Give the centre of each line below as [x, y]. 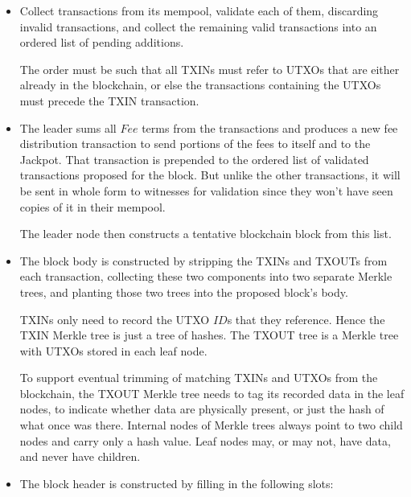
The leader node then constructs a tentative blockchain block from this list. [205, 234]
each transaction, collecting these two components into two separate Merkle [206, 276]
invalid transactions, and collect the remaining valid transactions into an [198, 26]
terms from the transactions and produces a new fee [270, 127]
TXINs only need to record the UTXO [115, 319]
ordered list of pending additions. [102, 42]
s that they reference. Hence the [306, 319]
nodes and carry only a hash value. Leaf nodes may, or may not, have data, [205, 440]
